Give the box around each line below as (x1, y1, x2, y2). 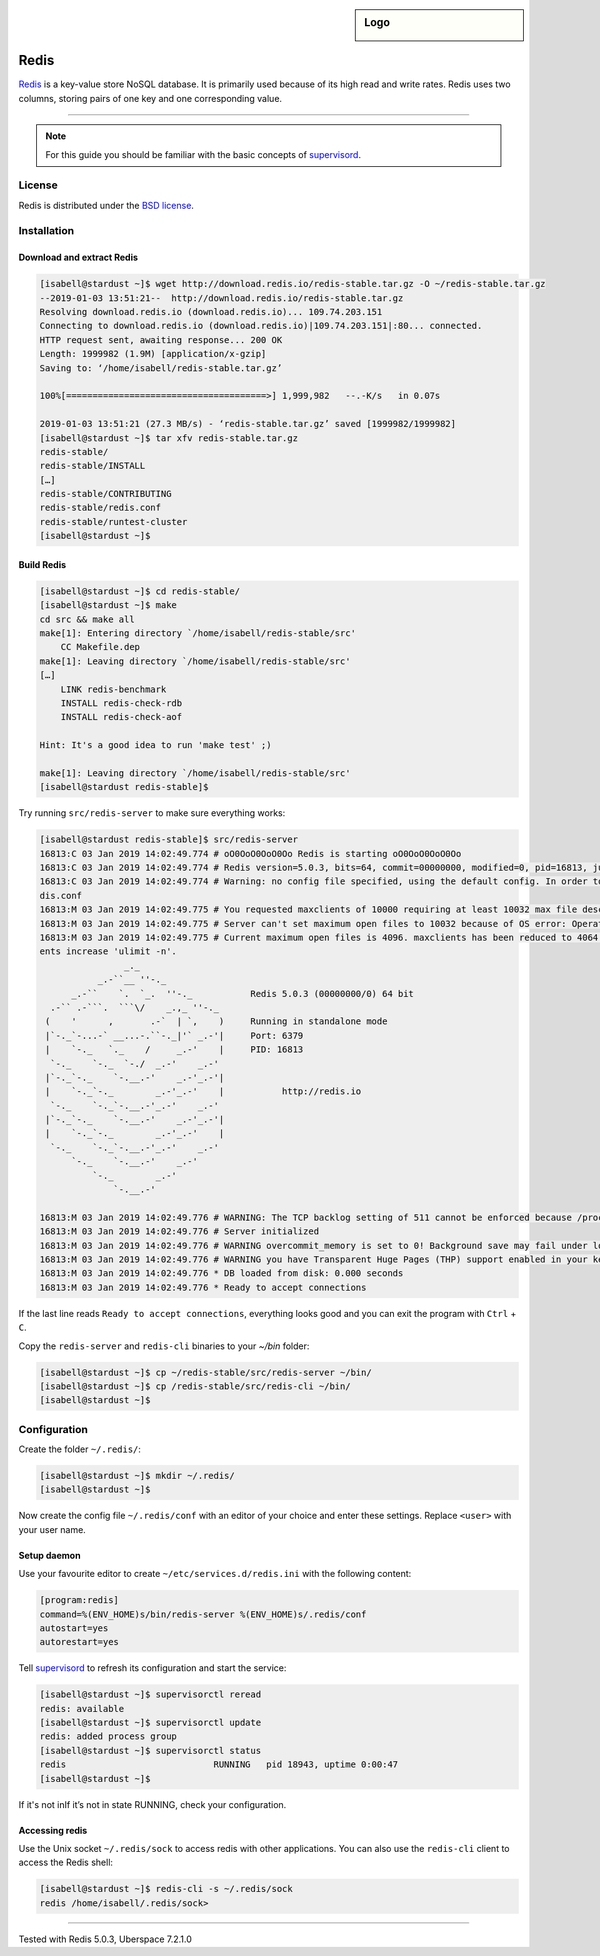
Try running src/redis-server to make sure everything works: (18, 807, 286, 819)
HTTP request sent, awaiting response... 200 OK (39, 334, 283, 345)
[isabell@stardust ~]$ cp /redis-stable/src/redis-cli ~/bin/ (39, 1380, 351, 1392)
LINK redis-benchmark (60, 683, 167, 695)
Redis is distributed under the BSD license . (18, 199, 195, 211)
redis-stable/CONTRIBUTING (39, 488, 172, 500)
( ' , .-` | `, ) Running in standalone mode (45, 1016, 388, 1027)
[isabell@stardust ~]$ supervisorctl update (39, 1717, 262, 1729)
